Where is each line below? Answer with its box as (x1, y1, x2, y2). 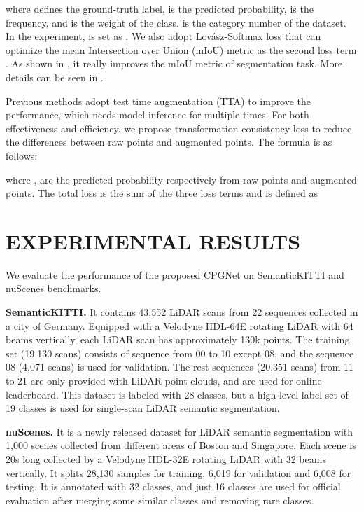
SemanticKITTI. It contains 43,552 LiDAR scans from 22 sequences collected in (6, 305, 358, 319)
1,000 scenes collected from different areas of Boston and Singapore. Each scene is (6, 438, 356, 452)
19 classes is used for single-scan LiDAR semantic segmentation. (6, 401, 280, 415)
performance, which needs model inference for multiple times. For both (6, 107, 309, 122)
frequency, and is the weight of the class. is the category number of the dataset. (6, 15, 346, 29)
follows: (6, 148, 38, 162)
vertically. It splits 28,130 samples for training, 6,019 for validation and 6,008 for (6, 465, 351, 480)
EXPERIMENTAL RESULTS (6, 226, 301, 255)
